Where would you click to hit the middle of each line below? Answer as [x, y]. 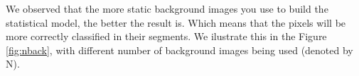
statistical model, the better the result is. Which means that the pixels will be [176, 22]
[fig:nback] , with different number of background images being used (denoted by [179, 50]
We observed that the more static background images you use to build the [167, 8]
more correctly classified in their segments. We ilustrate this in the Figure [166, 36]
